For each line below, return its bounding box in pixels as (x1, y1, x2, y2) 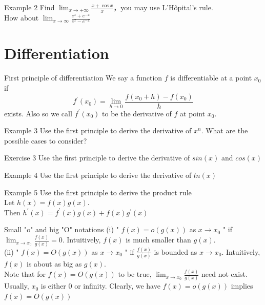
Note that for (4, 269, 46, 279)
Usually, (4, 280, 29, 291)
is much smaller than (126, 234, 191, 245)
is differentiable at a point (170, 72, 252, 83)
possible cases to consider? (4, 135, 87, 146)
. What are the (201, 125, 248, 136)
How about (4, 12, 39, 23)
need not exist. (201, 269, 248, 279)
